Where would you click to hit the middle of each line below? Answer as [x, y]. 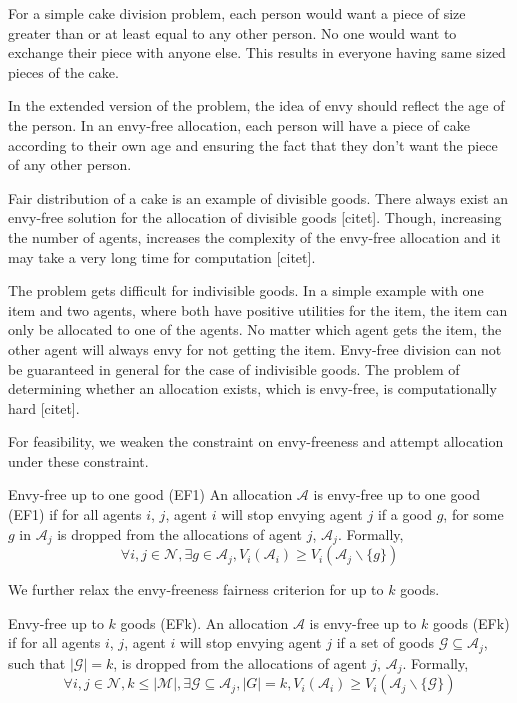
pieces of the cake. [63, 71]
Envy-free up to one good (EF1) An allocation [150, 494]
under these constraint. [78, 460]
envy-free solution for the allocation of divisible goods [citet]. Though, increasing [255, 217]
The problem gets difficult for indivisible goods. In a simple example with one [246, 290]
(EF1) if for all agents [75, 514]
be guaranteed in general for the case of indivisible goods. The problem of [234, 368]
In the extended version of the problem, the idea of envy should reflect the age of [256, 105]
